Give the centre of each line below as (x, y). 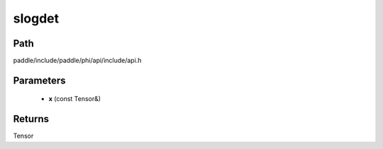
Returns (31, 119)
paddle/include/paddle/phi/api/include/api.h (77, 61)
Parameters (39, 80)
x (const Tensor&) (75, 99)
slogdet (36, 18)
